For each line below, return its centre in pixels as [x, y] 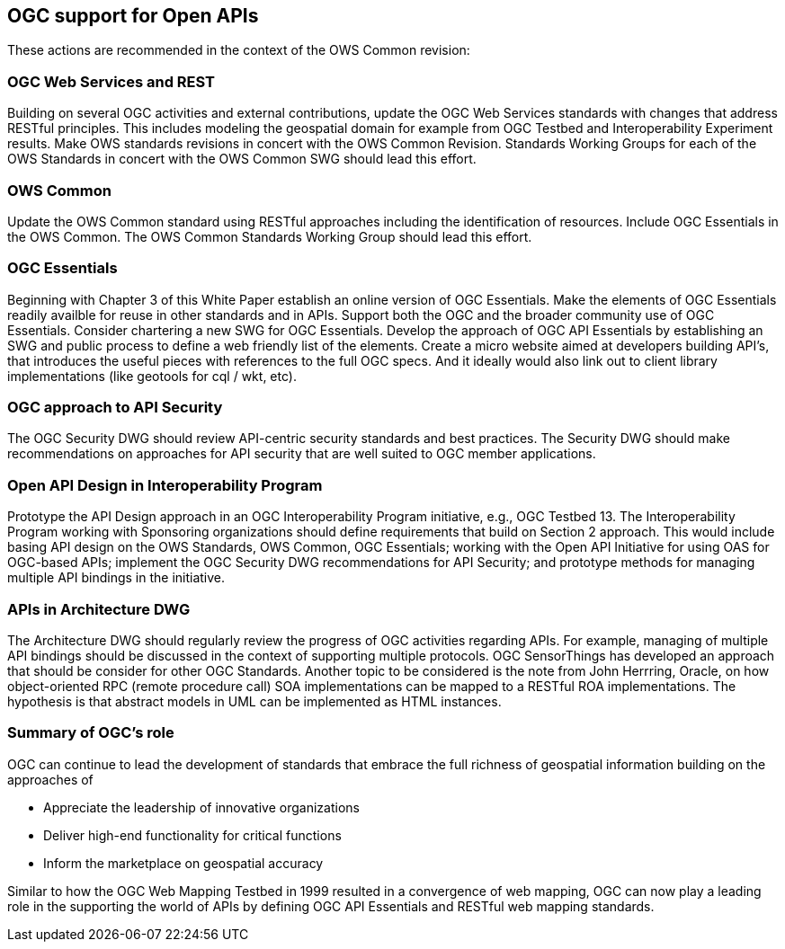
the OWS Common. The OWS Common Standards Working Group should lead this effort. [270, 236]
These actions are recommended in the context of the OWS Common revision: [239, 50]
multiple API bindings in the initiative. [116, 578]
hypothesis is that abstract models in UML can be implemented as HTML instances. [254, 701]
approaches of [50, 779]
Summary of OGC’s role [91, 733]
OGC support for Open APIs [133, 16]
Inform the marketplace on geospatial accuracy [183, 863]
